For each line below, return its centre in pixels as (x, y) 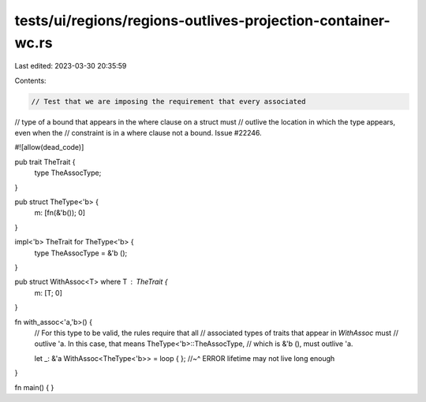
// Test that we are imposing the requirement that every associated (168, 101)
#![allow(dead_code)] (49, 147)
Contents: (30, 80)
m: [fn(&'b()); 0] (60, 213)
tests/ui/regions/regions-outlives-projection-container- (202, 20)
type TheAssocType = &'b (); (81, 253)
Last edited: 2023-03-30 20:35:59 (71, 66)
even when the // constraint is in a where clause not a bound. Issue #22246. (138, 133)
